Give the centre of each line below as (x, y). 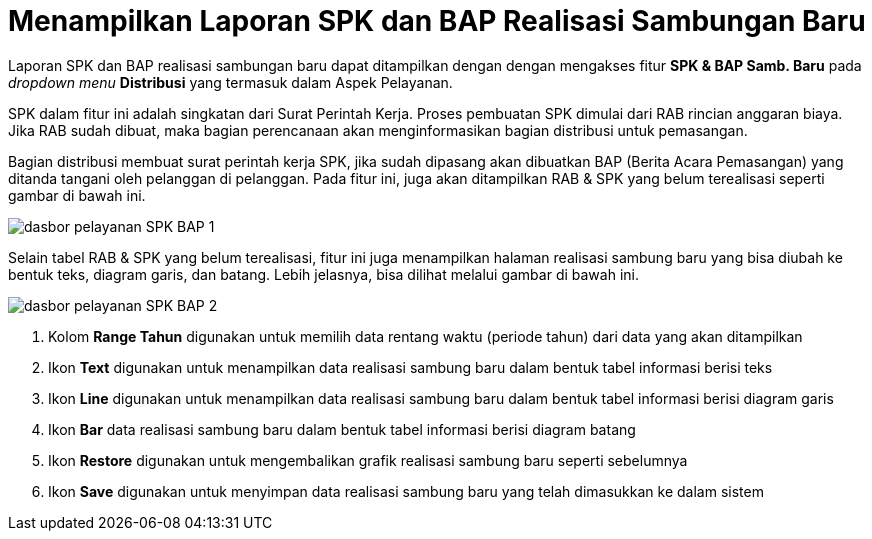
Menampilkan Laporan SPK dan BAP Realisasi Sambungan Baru (437, 21)
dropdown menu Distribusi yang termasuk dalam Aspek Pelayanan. (230, 82)
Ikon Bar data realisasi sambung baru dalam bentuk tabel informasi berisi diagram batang (342, 429)
